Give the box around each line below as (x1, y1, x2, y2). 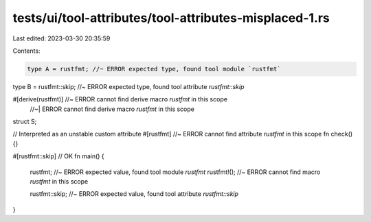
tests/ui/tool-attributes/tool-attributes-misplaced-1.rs (12, 10, 330, 25)
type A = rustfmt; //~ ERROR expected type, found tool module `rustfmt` (27, 65, 281, 73)
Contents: (12, 47, 41, 55)
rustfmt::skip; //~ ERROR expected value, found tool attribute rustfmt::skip (30, 190, 239, 198)
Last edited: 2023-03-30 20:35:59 (12, 34, 111, 42)
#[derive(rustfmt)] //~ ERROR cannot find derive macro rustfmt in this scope (12, 95, 228, 103)
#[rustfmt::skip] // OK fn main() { (12, 152, 104, 160)
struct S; (12, 117, 37, 126)
